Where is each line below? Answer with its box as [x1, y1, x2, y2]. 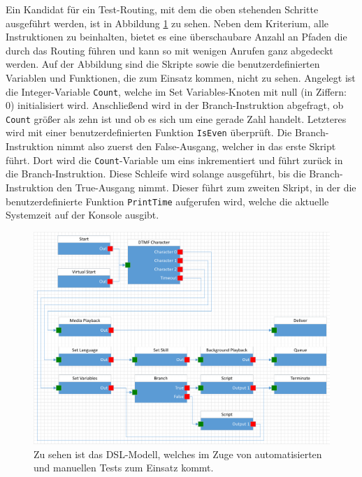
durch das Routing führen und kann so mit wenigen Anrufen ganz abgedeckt [6, 43, 333, 57]
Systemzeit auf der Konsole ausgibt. [6, 207, 159, 222]
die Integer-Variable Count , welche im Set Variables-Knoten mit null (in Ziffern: [6, 84, 347, 98]
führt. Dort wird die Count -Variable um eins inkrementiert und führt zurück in [6, 152, 343, 167]
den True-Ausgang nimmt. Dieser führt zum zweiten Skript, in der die [57, 179, 356, 194]
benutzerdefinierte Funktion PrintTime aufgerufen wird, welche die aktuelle [6, 193, 329, 208]
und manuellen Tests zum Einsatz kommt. [34, 460, 214, 475]
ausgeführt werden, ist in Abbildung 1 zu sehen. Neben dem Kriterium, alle [6, 15, 329, 30]
